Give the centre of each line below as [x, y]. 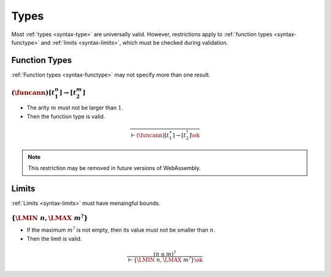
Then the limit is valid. [54, 238]
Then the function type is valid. [66, 116]
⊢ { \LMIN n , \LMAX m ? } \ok [165, 260]
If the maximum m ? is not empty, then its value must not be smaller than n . [121, 230]
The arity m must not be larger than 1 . [75, 108]
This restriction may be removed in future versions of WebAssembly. [114, 168]
